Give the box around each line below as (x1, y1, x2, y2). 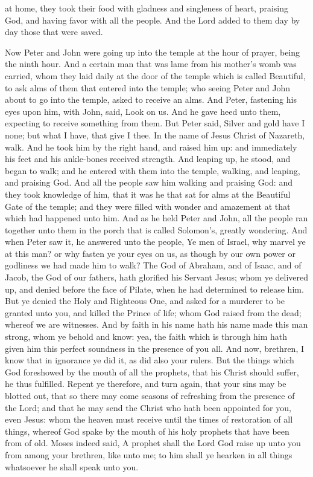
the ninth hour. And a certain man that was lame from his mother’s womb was (5, 57, 297, 70)
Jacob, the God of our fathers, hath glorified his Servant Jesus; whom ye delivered (5, 271, 309, 284)
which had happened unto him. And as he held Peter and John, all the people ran (5, 212, 308, 224)
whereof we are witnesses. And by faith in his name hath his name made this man (5, 318, 308, 331)
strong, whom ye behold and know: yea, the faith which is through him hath (5, 330, 288, 343)
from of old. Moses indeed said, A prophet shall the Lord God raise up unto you (5, 436, 301, 449)
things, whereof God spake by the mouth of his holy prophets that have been (5, 424, 289, 437)
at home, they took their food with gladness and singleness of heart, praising (5, 2, 288, 14)
